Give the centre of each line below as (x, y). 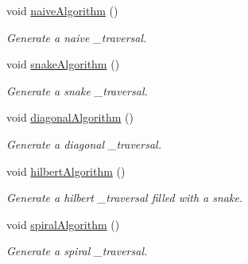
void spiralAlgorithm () (63, 224)
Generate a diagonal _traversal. (84, 144)
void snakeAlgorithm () (63, 64)
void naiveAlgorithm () (62, 10)
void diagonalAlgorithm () (70, 117)
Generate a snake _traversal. (77, 90)
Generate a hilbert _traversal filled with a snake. (125, 198)
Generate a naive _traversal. (77, 37)
